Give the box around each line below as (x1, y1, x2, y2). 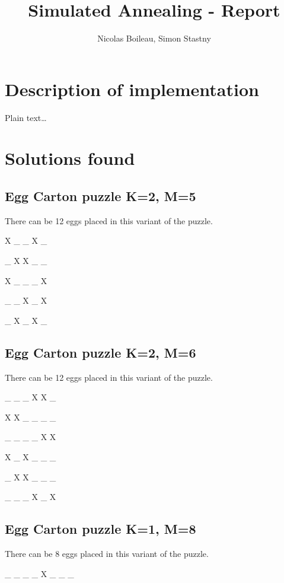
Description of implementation (5, 77, 259, 101)
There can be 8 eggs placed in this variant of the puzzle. (5, 547, 209, 559)
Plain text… (5, 111, 47, 123)
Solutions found (5, 146, 135, 170)
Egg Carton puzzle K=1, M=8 (5, 520, 196, 538)
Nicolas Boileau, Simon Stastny (97, 32, 211, 44)
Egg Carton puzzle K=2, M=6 (5, 343, 196, 361)
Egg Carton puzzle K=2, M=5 (5, 187, 196, 205)
